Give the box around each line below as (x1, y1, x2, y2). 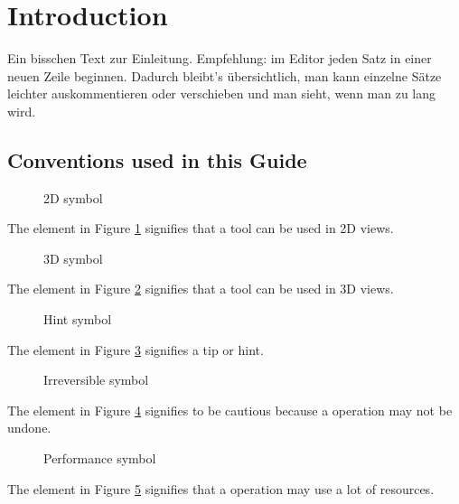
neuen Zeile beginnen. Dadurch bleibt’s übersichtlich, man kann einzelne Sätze (7, 66, 442, 85)
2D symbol (43, 188, 103, 207)
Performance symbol (43, 449, 156, 468)
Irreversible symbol (43, 370, 149, 389)
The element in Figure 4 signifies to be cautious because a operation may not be (7, 400, 453, 419)
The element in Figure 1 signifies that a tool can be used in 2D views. (7, 219, 394, 238)
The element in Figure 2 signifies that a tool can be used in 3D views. (7, 279, 394, 298)
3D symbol (43, 248, 103, 267)
